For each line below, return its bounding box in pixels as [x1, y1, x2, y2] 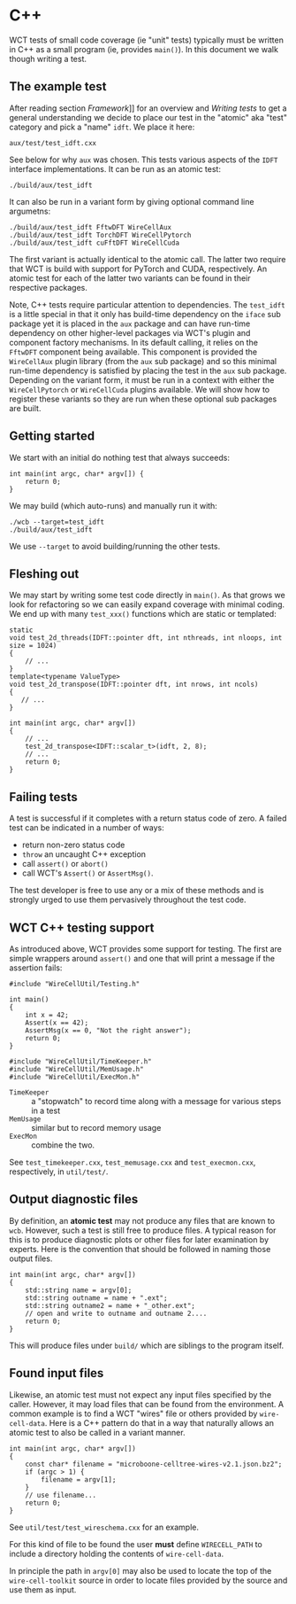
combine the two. [31, 1140, 95, 1150]
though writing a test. [9, 53, 87, 64]
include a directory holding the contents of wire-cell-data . [9, 1548, 224, 1559]
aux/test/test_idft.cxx [9, 138, 97, 147]
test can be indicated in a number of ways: [9, 822, 165, 833]
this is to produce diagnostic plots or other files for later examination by [9, 1234, 269, 1245]
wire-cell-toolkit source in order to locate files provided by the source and [9, 1575, 288, 1585]
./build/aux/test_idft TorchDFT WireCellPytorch [9, 230, 192, 239]
